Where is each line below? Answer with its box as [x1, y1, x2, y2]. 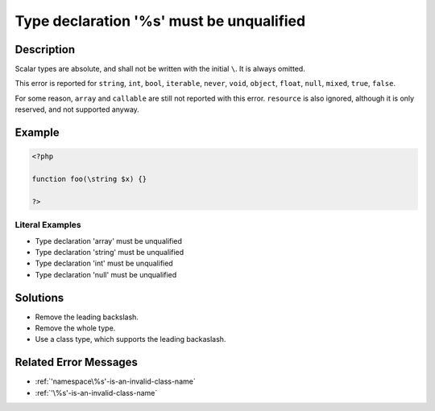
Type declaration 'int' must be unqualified [35, 258, 173, 269]
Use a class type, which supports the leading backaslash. [35, 335, 226, 344]
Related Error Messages [14, 356, 139, 369]
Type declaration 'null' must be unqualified [35, 269, 177, 279]
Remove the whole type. [35, 323, 116, 333]
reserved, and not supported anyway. [14, 105, 140, 114]
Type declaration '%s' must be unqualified [14, 12, 306, 30]
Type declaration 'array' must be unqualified [35, 236, 183, 245]
